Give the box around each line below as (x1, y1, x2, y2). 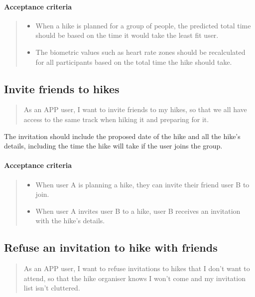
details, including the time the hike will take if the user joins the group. (4, 141, 223, 151)
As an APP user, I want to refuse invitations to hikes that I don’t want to (23, 263, 250, 274)
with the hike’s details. (35, 215, 105, 226)
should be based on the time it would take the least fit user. (35, 30, 219, 40)
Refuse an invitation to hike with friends (4, 240, 218, 255)
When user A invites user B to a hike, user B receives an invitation (35, 205, 241, 216)
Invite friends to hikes (4, 81, 120, 96)
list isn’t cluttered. (23, 283, 80, 293)
